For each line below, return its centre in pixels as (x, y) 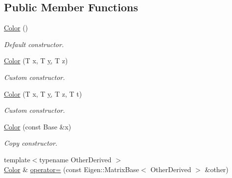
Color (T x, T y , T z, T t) (43, 93)
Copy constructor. (31, 143)
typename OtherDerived (75, 159)
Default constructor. (34, 44)
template (17, 159)
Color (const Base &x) (38, 126)
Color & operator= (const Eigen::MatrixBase (72, 169)
